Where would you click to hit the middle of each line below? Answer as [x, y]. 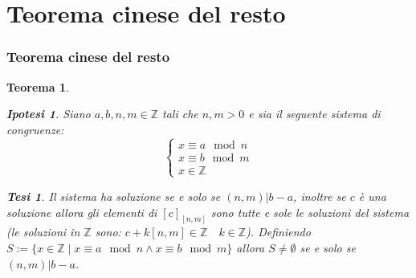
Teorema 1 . [38, 86]
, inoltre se [320, 196]
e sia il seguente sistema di [314, 114]
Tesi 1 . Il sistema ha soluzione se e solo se [114, 196]
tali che [180, 114]
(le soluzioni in [43, 232]
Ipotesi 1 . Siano [49, 114]
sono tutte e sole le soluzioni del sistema [310, 212]
